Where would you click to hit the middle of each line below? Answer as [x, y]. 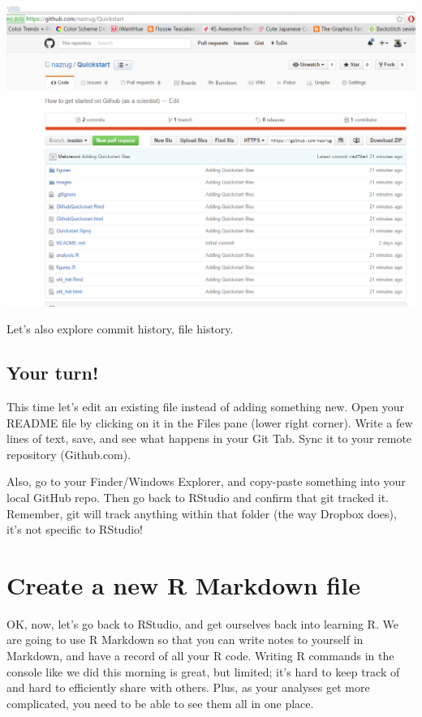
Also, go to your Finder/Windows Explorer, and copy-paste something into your [206, 481]
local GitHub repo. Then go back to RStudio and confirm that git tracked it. [198, 497]
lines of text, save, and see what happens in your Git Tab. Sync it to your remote [209, 438]
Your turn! [53, 373]
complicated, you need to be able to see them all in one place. [160, 703]
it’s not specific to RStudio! [75, 529]
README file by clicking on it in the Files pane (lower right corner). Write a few [210, 422]
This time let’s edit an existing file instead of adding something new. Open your [206, 407]
